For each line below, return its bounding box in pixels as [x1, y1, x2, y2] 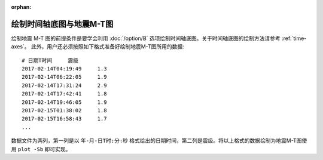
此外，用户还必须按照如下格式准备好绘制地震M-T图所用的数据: [31, 43, 185, 50]
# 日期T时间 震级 [22, 57, 79, 64]
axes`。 [11, 43, 30, 50]
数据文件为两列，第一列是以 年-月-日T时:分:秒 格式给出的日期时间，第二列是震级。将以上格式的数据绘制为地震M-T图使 [11, 137, 307, 144]
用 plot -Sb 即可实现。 [11, 145, 71, 152]
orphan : [11, 4, 32, 10]
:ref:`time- [281, 35, 307, 42]
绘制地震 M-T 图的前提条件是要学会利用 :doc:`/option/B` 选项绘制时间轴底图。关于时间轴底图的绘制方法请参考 [11, 35, 281, 42]
